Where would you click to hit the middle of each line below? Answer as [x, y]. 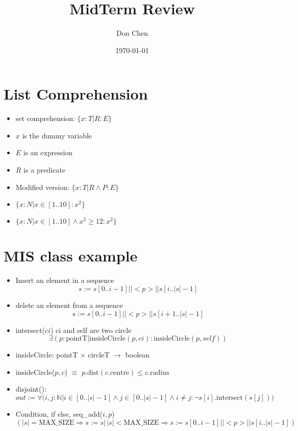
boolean [138, 355]
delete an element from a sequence [69, 305]
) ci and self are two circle [91, 330]
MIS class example [71, 256]
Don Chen [132, 33]
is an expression [48, 152]
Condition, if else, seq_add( [59, 413]
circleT [99, 355]
